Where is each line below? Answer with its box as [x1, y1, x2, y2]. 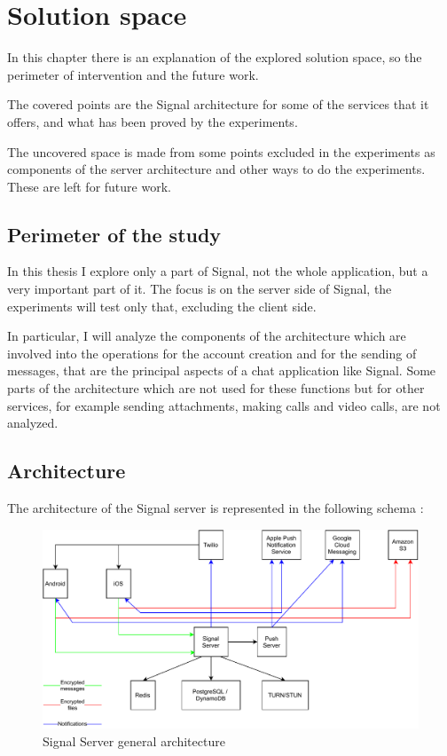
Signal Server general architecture [43, 732, 225, 751]
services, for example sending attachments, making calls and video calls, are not [7, 396, 441, 414]
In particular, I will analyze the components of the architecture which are [7, 327, 406, 345]
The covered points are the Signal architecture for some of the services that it [7, 95, 429, 114]
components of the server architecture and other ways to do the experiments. [7, 160, 426, 178]
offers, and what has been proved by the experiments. [7, 112, 298, 130]
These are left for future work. [7, 177, 171, 195]
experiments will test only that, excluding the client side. [7, 296, 317, 315]
